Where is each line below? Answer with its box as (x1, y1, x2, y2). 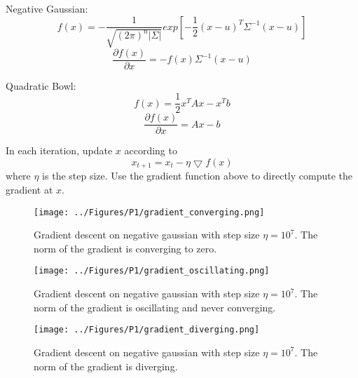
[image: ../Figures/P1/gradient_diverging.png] (34, 325, 260, 335)
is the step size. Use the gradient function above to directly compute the (42, 168, 353, 183)
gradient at (6, 182, 53, 196)
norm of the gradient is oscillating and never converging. (34, 299, 276, 314)
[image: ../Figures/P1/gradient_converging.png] (34, 207, 265, 217)
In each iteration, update (6, 143, 113, 158)
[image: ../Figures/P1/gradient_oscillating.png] (34, 266, 270, 276)
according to (124, 143, 177, 158)
